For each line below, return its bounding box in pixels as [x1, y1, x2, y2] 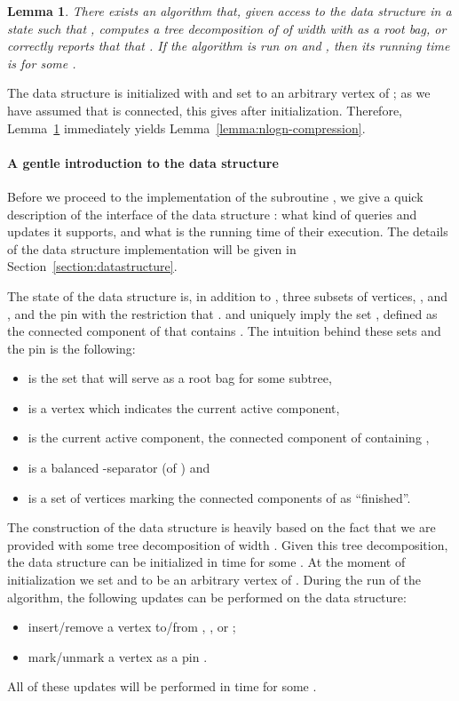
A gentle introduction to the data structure [7, 153, 279, 171]
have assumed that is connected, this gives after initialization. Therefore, [7, 100, 402, 119]
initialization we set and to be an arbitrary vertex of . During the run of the [7, 570, 422, 589]
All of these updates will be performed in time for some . [7, 677, 317, 696]
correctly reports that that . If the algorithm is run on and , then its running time [7, 36, 450, 55]
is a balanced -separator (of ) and [28, 458, 210, 477]
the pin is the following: [7, 339, 136, 357]
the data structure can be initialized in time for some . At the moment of [7, 553, 406, 571]
